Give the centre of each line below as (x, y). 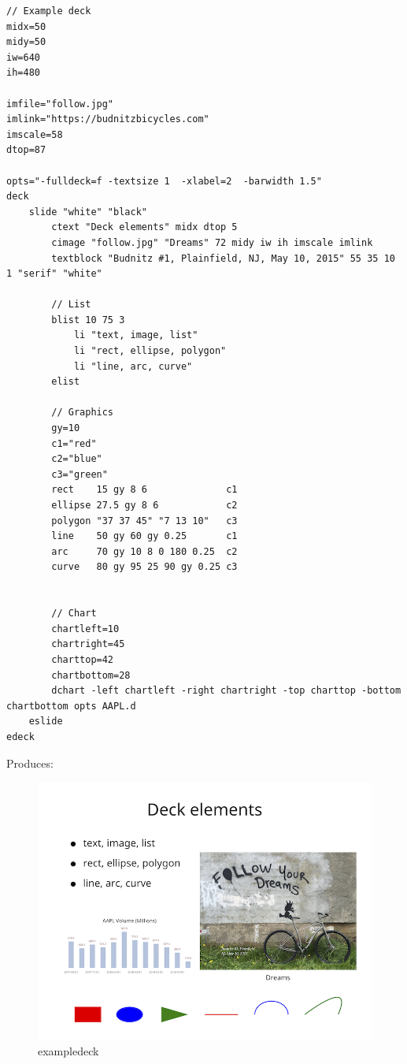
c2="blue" (77, 459)
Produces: (30, 763)
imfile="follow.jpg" (60, 104)
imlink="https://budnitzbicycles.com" (108, 119)
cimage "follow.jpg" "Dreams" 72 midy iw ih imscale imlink (212, 242)
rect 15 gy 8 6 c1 (144, 490)
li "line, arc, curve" (133, 366)
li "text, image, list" (136, 335)
